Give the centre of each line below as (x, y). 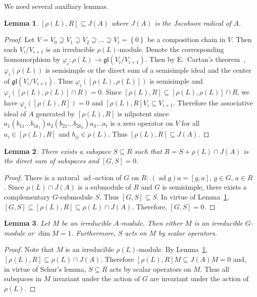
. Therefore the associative (213, 102)
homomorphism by (32, 59)
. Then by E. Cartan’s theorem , (195, 59)
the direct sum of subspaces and (51, 161)
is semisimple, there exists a (205, 187)
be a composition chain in (186, 39)
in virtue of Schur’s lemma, (45, 269)
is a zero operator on (142, 123)
